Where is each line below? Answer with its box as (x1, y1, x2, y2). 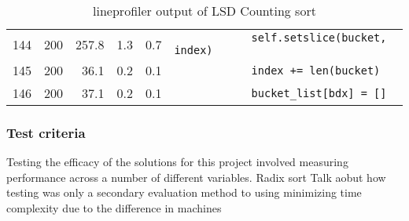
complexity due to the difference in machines (6, 200, 222, 216)
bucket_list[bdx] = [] (251, 86, 387, 100)
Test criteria (6, 122, 86, 142)
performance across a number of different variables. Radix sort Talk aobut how (6, 168, 386, 185)
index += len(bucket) (251, 63, 381, 77)
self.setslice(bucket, (251, 31, 387, 44)
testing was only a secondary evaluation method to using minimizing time (6, 184, 362, 201)
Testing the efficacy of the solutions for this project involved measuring (6, 154, 348, 170)
